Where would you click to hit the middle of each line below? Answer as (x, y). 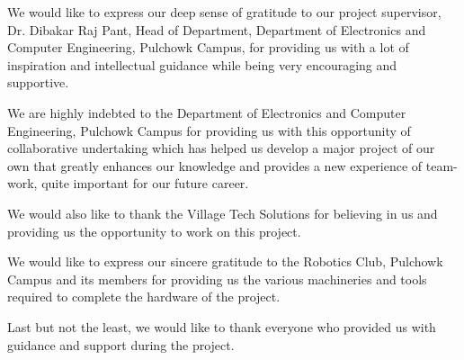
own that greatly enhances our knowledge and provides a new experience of (215, 165)
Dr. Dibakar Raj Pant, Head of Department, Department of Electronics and (217, 29)
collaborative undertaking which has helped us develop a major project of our (221, 148)
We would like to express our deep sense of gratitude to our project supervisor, (224, 12)
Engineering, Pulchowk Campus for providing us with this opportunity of (209, 130)
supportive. (38, 82)
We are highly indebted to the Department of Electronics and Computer (207, 112)
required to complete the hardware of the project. (144, 297)
